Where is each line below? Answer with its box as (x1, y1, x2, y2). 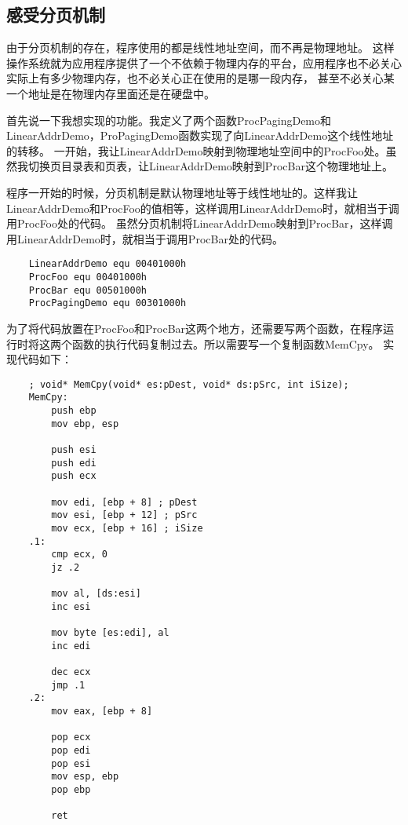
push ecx (51, 470, 97, 482)
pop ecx (51, 732, 91, 743)
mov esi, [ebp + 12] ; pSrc (51, 509, 198, 521)
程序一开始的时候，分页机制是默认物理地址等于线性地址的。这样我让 (6, 184, 358, 200)
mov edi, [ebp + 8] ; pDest (51, 496, 198, 508)
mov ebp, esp (51, 418, 119, 429)
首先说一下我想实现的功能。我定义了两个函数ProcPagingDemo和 (6, 111, 332, 128)
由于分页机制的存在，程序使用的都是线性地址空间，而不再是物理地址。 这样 (6, 39, 395, 56)
